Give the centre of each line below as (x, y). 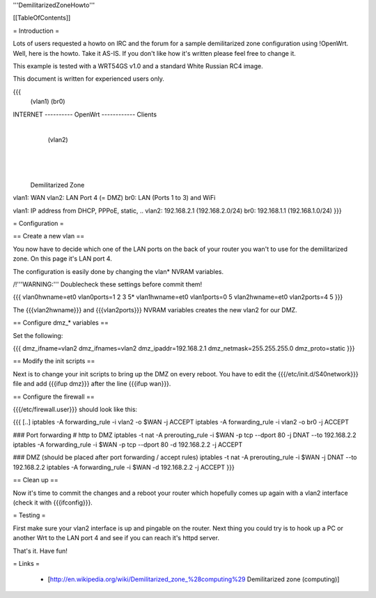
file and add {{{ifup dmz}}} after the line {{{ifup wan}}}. (92, 384)
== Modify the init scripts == (54, 361)
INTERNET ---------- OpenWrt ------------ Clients (85, 114)
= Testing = (29, 515)
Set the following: (38, 335)
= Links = (26, 563)
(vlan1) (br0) (48, 102)
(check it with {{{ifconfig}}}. (53, 503)
